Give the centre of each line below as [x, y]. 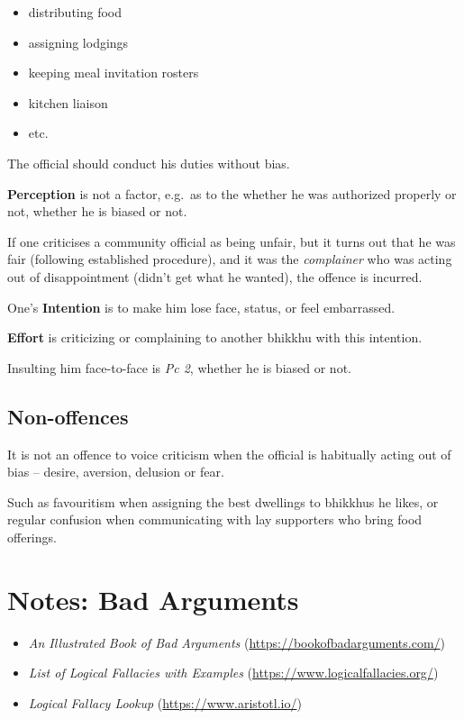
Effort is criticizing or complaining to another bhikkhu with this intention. [215, 337]
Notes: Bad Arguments [153, 599]
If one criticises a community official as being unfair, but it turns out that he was [232, 241]
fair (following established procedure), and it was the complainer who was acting [230, 259]
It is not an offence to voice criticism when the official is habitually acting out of [229, 454]
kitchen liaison [68, 102]
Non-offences [68, 416]
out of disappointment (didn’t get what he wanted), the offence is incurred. [215, 276]
